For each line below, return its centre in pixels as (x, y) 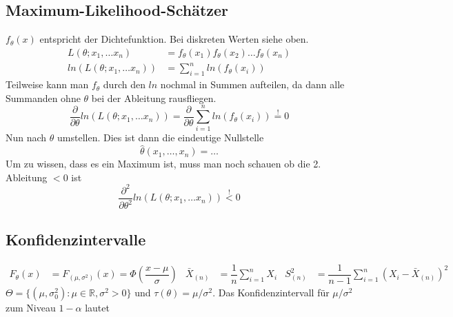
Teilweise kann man (47, 84)
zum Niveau (31, 308)
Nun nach (26, 137)
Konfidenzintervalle (76, 239)
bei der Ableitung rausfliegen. (154, 98)
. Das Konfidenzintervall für (271, 293)
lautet (97, 308)
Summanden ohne (43, 98)
